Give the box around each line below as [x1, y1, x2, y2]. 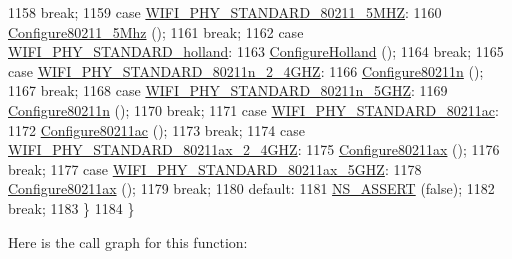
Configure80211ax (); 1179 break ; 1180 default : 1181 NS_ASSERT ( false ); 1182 [8, 178, 495, 199]
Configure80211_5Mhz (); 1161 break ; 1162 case [8, 21, 304, 42]
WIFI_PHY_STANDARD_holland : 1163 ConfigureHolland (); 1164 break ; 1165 [8, 41, 504, 62]
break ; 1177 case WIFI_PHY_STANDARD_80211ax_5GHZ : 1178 [8, 158, 422, 179]
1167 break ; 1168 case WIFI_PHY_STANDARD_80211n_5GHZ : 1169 [8, 80, 448, 101]
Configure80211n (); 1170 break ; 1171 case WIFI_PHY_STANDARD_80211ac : [8, 99, 499, 120]
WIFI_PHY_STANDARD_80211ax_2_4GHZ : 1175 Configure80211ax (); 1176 [8, 139, 500, 160]
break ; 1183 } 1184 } [8, 197, 135, 218]
